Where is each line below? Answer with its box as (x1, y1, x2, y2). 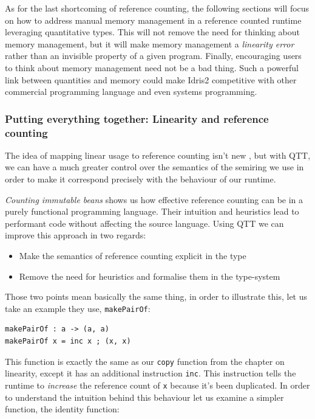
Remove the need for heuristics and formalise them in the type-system (19, 269, 280, 282)
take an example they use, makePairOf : (5, 302, 151, 314)
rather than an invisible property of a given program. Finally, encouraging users (5, 49, 302, 62)
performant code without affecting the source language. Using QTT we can (5, 216, 284, 229)
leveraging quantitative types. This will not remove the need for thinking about (5, 26, 300, 38)
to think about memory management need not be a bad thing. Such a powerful (5, 61, 299, 74)
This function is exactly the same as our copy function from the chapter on (5, 355, 285, 367)
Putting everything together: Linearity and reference (5, 111, 269, 126)
